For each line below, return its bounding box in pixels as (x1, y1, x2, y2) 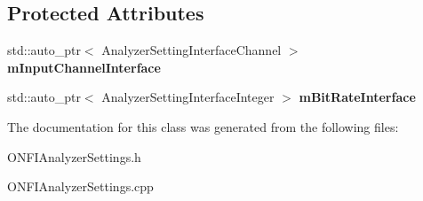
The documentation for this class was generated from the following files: (7, 117, 399, 135)
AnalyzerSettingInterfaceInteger (101, 88, 275, 106)
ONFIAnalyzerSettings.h (7, 147, 141, 166)
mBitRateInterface (299, 88, 416, 106)
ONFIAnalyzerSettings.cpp (7, 177, 154, 196)
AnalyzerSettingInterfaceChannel (101, 41, 282, 59)
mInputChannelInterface (7, 58, 161, 76)
